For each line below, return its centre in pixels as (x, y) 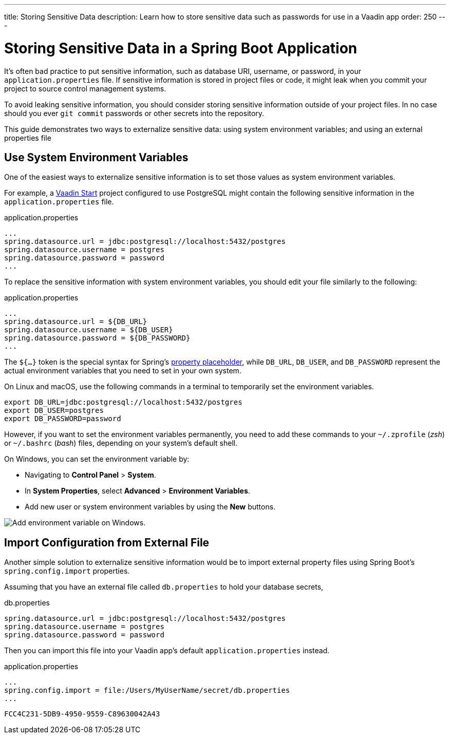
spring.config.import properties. (67, 571)
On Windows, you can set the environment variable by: (97, 459)
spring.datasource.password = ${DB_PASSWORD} (97, 338)
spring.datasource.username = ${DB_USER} (89, 330)
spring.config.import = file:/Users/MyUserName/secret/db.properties (147, 690)
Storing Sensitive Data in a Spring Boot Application (181, 48)
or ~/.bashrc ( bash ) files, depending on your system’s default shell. (121, 443)
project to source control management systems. (85, 88)
